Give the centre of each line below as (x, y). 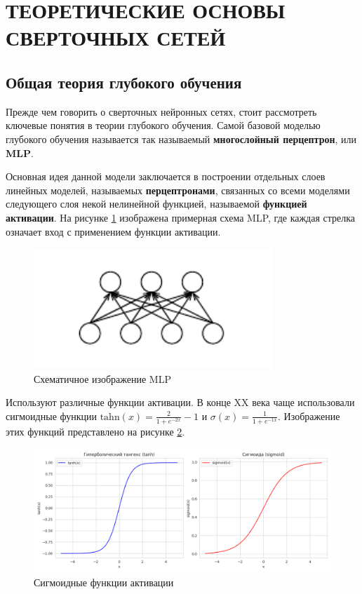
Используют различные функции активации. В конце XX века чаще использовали (180, 402)
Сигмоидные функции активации (104, 582)
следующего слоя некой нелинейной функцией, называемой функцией (156, 204)
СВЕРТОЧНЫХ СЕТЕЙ (116, 38)
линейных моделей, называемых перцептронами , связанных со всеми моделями (178, 190)
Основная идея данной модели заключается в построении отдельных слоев (166, 176)
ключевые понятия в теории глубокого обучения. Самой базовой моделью (163, 125)
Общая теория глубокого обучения (124, 82)
